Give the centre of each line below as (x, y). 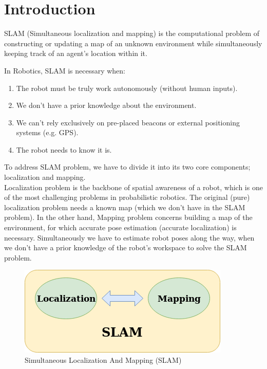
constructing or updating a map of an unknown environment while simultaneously (133, 43)
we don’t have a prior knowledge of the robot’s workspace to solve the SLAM (126, 247)
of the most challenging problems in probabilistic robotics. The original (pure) (127, 197)
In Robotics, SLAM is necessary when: (65, 70)
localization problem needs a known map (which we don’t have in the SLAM (125, 207)
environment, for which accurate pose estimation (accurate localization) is (120, 227)
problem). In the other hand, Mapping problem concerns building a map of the (128, 217)
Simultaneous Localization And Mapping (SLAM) (103, 360)
